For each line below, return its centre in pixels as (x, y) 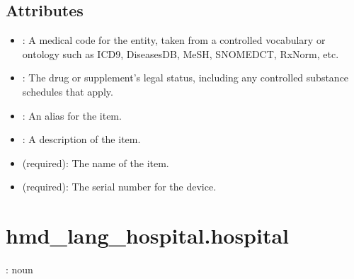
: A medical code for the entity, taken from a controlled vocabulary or (174, 40)
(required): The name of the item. (96, 163)
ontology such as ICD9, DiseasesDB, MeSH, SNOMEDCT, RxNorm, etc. (181, 53)
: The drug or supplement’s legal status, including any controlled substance (185, 78)
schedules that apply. (68, 91)
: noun (19, 269)
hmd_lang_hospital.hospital (148, 235)
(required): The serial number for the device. (119, 187)
